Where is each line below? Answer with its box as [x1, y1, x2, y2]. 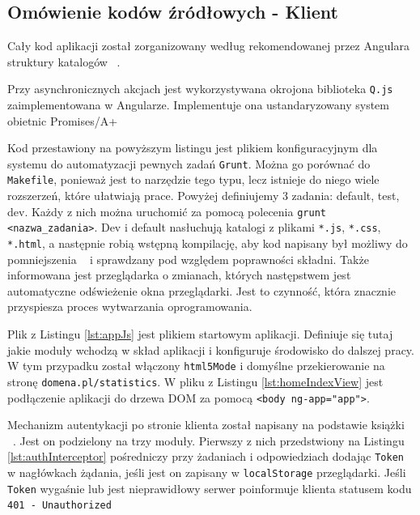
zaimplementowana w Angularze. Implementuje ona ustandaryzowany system [7, 96, 389, 113]
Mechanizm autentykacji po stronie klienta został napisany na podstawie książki [7, 416, 405, 433]
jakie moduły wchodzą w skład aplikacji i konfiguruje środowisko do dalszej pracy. [7, 341, 414, 358]
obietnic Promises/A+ [7, 112, 118, 129]
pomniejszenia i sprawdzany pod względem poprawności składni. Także [7, 250, 369, 267]
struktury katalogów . [7, 53, 121, 70]
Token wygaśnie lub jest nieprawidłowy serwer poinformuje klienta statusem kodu [7, 479, 412, 496]
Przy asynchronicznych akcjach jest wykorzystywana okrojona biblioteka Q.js [7, 80, 393, 97]
